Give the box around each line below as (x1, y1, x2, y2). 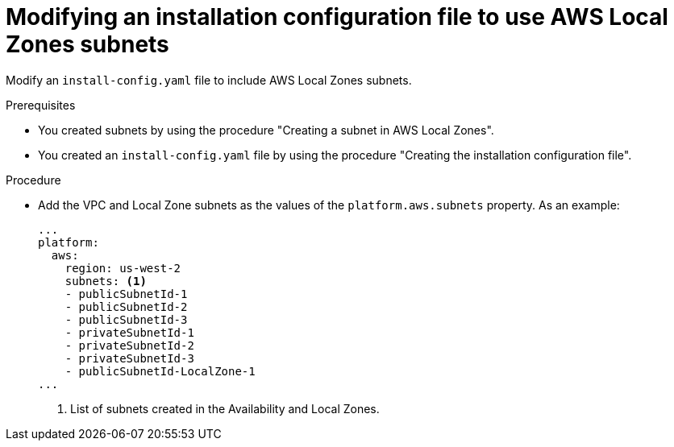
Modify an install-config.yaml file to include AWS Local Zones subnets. (6, 72, 412, 87)
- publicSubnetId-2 (64, 300, 188, 313)
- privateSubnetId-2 (64, 338, 194, 352)
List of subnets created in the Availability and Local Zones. (70, 401, 380, 416)
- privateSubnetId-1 (64, 325, 194, 339)
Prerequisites (6, 97, 76, 112)
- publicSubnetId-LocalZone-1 (64, 364, 256, 378)
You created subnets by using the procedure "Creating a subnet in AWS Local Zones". (38, 122, 494, 137)
